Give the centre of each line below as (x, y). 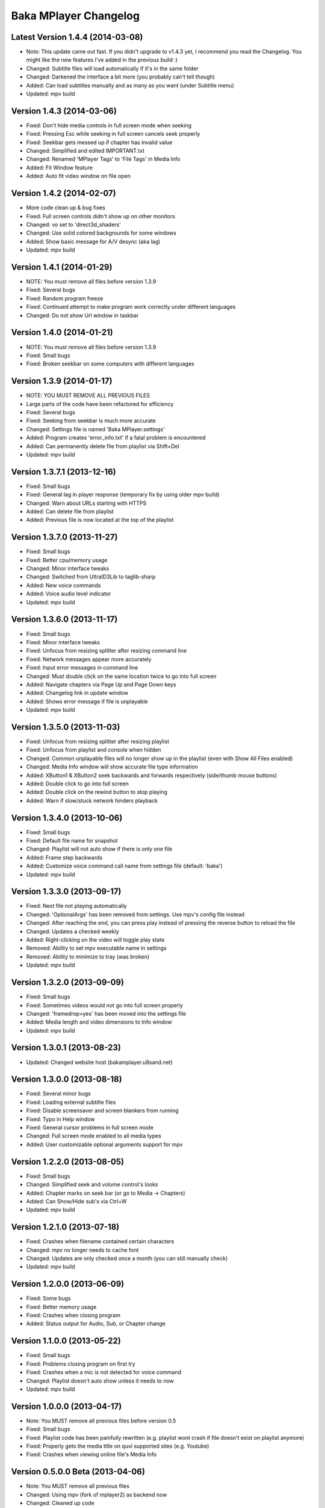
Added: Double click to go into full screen (78, 784)
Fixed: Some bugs (49, 1298)
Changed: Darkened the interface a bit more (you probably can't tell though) (121, 77)
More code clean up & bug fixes (66, 208)
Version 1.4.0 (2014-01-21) (62, 333)
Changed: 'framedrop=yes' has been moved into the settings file (106, 1013)
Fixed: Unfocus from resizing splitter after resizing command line (107, 651)
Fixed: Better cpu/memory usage (67, 560)
